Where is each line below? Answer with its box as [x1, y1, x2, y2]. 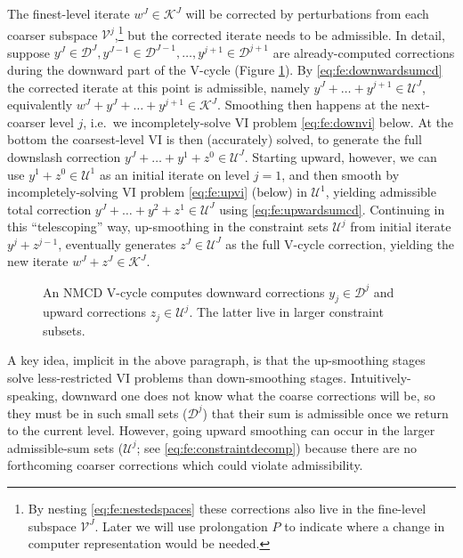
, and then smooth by [281, 165, 400, 183]
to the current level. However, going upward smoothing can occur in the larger [7, 421, 435, 440]
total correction [7, 199, 92, 218]
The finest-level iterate [7, 4, 130, 22]
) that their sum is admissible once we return [202, 403, 449, 422]
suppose [7, 43, 50, 61]
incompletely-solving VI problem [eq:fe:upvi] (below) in [7, 182, 307, 201]
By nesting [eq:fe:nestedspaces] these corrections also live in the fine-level [28, 499, 426, 518]
